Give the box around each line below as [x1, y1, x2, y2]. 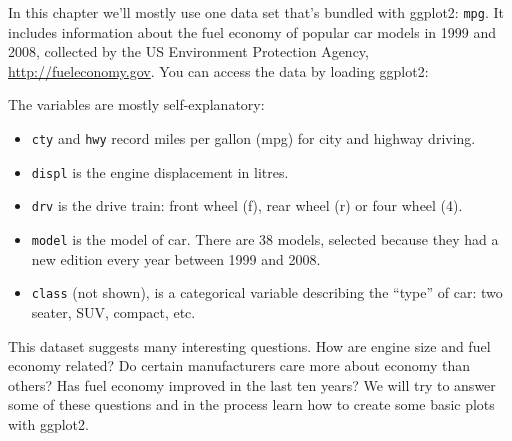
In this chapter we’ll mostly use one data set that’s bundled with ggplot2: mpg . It [8, 2, 504, 22]
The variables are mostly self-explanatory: [8, 94, 265, 115]
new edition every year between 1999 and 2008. [31, 248, 321, 269]
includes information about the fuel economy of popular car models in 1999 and [8, 21, 496, 42]
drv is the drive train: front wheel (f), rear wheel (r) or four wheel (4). [31, 195, 463, 216]
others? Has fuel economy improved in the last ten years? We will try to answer [8, 374, 496, 395]
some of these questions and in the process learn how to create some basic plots [8, 394, 495, 415]
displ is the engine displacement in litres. [31, 161, 289, 182]
